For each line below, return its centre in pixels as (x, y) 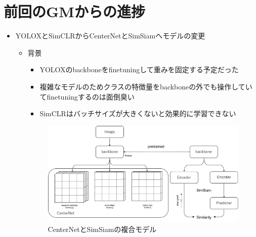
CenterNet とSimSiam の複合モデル (102, 229)
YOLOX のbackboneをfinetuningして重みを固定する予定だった (139, 69)
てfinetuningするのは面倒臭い (87, 96)
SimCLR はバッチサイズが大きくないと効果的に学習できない (138, 113)
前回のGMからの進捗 (74, 11)
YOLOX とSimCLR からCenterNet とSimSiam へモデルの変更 (110, 36)
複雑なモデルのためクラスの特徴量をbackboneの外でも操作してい (146, 86)
